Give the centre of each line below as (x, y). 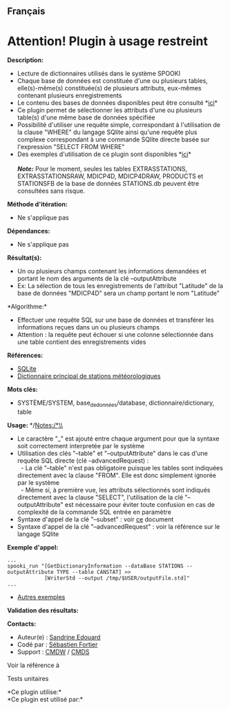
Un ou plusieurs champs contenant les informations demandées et (112, 271)
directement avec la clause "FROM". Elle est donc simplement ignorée (116, 475)
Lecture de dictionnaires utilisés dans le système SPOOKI (99, 74)
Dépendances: (29, 231)
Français (26, 11)
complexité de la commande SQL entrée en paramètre (94, 512)
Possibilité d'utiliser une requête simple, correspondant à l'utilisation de (119, 125)
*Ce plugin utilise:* (35, 692)
